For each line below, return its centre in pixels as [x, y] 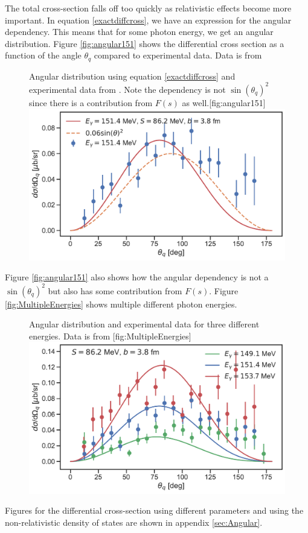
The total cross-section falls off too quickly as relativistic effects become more [148, 8]
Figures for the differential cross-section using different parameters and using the [154, 510]
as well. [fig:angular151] [224, 102]
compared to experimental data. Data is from [178, 55]
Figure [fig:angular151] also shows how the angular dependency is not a [137, 277]
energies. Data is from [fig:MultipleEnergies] [110, 336]
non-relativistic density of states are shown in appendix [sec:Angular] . [134, 522]
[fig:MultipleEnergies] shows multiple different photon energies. [121, 304]
